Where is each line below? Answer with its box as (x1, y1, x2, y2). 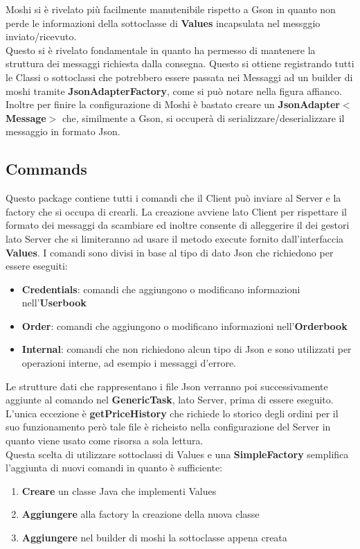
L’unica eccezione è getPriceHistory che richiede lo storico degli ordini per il (6, 406, 339, 420)
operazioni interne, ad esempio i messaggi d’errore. (21, 356, 236, 370)
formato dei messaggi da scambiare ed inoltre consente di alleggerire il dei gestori (6, 218, 350, 232)
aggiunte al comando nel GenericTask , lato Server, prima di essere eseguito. (6, 392, 334, 407)
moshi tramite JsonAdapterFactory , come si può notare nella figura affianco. (6, 83, 342, 98)
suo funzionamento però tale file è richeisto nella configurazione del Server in (6, 419, 331, 434)
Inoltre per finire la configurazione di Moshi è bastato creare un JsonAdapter (6, 97, 340, 112)
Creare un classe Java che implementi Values (21, 483, 217, 498)
